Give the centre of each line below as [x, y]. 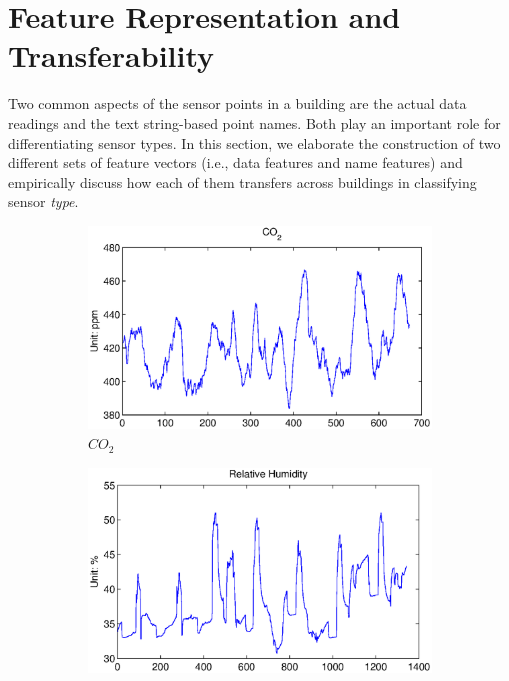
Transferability [111, 55]
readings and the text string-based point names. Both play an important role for [254, 122]
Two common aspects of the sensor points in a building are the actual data [237, 103]
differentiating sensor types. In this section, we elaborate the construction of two [254, 142]
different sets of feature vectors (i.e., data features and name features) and [235, 162]
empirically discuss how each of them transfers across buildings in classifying [242, 181]
